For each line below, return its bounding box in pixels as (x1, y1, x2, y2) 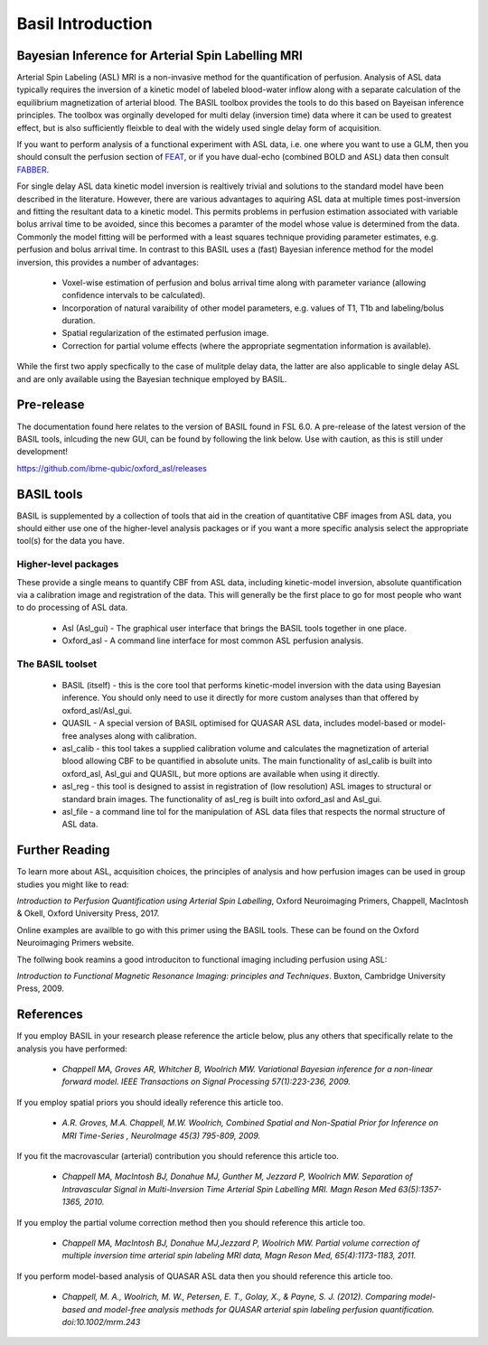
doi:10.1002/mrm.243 (61, 1316, 141, 1327)
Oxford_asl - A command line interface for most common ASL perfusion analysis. (61, 635, 364, 646)
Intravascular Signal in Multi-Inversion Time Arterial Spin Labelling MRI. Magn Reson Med (61, 1183, 397, 1194)
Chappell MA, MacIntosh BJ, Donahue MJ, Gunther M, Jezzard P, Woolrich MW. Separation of (61, 1171, 413, 1182)
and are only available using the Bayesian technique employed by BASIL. (16, 373, 287, 384)
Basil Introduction (16, 14, 153, 33)
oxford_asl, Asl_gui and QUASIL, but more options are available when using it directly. (61, 768, 380, 779)
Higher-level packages (16, 558, 119, 571)
